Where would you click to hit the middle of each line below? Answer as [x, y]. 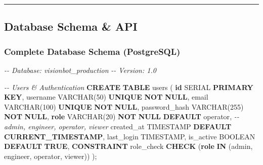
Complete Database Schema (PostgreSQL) [92, 51]
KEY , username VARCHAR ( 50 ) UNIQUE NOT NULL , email [106, 97]
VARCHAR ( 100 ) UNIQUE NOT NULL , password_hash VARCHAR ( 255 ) [124, 106]
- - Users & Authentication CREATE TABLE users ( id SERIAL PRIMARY [129, 87]
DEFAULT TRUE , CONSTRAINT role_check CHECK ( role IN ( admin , [128, 146]
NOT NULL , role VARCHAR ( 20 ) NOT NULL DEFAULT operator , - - [122, 116]
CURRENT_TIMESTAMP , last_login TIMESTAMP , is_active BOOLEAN [130, 136]
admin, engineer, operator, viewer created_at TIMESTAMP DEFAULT [118, 126]
